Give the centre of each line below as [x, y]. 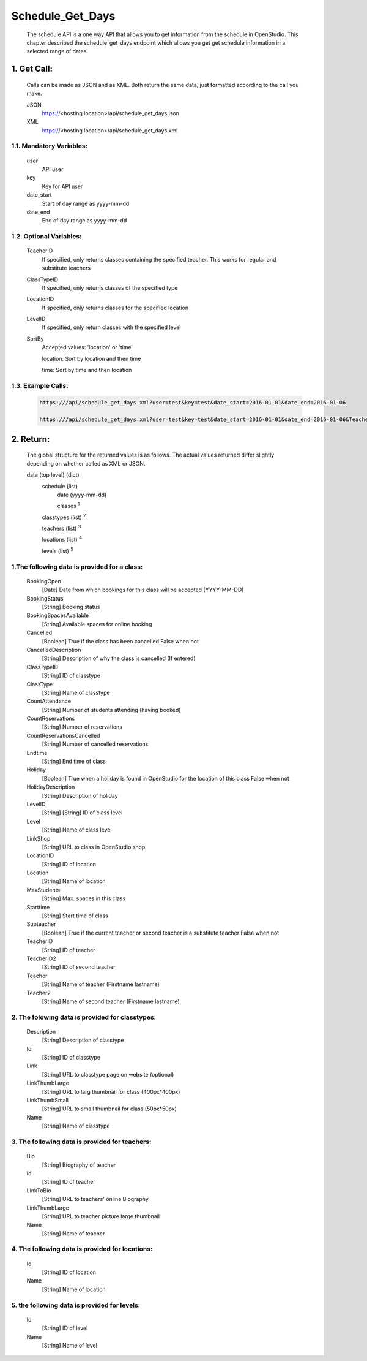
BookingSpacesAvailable [58, 615]
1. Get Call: [32, 69]
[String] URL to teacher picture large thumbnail [101, 1216]
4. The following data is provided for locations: [82, 1249]
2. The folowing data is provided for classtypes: [84, 1017]
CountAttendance [49, 701]
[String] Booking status [71, 607]
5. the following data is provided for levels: [76, 1305]
